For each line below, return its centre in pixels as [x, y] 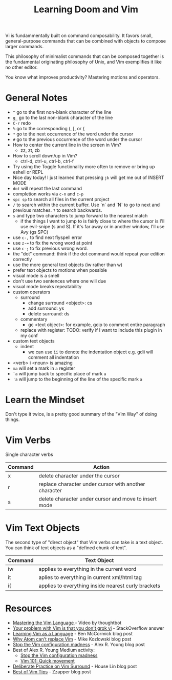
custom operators [31, 292]
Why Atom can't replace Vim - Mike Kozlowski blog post [72, 639]
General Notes [37, 98]
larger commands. [25, 47]
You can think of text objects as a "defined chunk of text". [66, 548]
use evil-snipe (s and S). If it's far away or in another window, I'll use [92, 227]
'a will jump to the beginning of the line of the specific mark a [77, 379]
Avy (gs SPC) [34, 232]
